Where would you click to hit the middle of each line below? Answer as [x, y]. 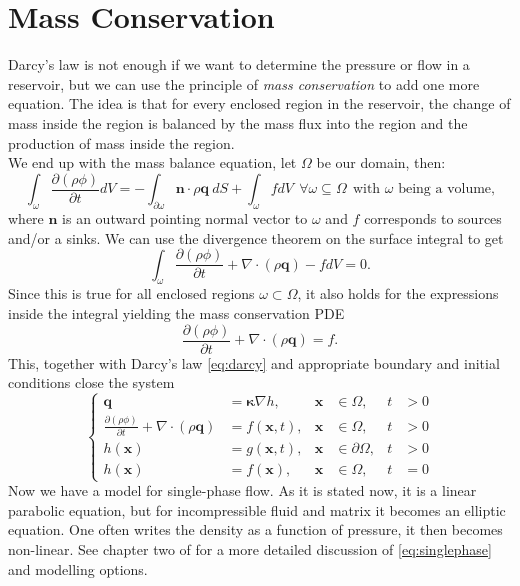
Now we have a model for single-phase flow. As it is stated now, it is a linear [242, 490]
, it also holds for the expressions [398, 293]
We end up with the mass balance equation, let [152, 162]
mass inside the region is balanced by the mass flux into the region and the [238, 122]
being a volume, [446, 189]
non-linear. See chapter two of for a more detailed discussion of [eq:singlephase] [250, 548]
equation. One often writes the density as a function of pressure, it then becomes [255, 529]
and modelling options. [78, 568]
